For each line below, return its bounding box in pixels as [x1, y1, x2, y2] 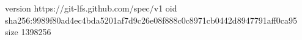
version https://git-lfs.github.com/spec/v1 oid [5, 2, 177, 14]
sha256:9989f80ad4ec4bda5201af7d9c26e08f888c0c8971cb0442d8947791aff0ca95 [5, 13, 298, 26]
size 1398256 [5, 25, 51, 38]
